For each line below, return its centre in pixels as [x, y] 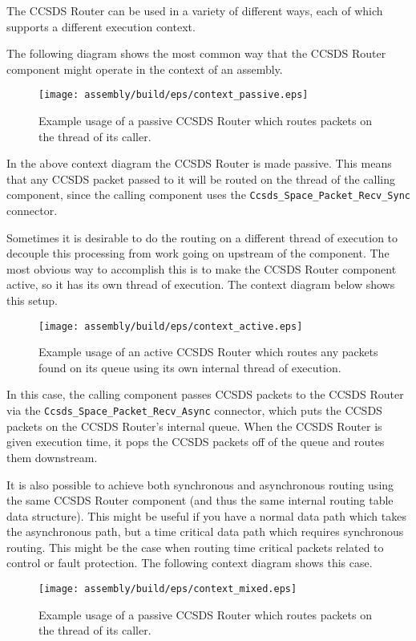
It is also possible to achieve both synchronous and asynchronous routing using [200, 484]
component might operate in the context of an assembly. [145, 69]
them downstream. [52, 457]
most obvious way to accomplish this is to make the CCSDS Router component [202, 268]
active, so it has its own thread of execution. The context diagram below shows [201, 284]
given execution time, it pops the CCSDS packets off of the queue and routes [196, 442]
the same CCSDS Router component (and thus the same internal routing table [200, 500]
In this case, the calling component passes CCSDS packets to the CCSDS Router [205, 394]
